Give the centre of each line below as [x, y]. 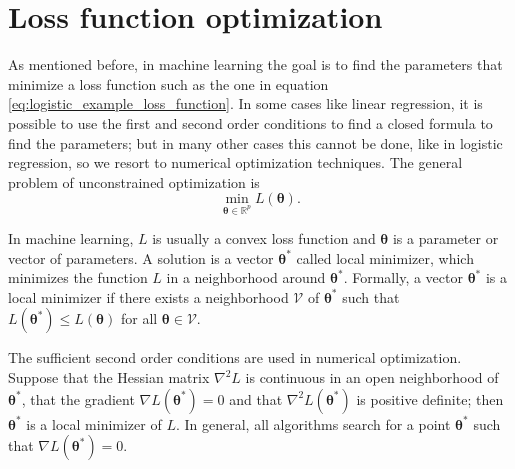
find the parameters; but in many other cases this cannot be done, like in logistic [255, 142]
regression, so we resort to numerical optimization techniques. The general [235, 162]
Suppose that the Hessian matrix [109, 377]
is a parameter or [445, 238]
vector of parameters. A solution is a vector [141, 257]
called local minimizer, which [385, 257]
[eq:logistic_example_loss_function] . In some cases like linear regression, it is [245, 103]
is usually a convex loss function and [264, 238]
